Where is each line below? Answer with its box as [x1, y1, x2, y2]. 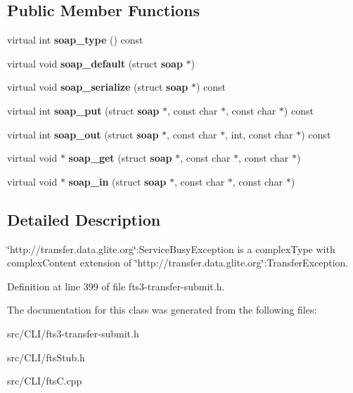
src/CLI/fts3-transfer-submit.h [7, 326, 139, 340]
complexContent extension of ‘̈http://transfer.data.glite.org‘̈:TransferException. [7, 255, 349, 270]
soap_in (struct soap [68, 174, 167, 188]
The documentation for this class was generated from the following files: [7, 302, 317, 317]
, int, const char [225, 127, 293, 141]
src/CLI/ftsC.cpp [7, 373, 82, 388]
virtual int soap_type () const [7, 32, 143, 47]
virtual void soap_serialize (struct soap [7, 79, 188, 94]
